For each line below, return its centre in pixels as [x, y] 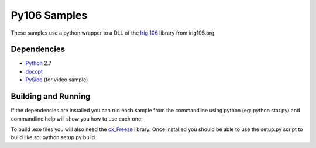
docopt [34, 71]
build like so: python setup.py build [53, 137]
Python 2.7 [39, 63]
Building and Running [51, 97]
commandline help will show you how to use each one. [77, 118]
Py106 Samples [49, 15]
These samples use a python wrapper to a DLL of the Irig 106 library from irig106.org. [113, 33]
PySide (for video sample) [57, 80]
